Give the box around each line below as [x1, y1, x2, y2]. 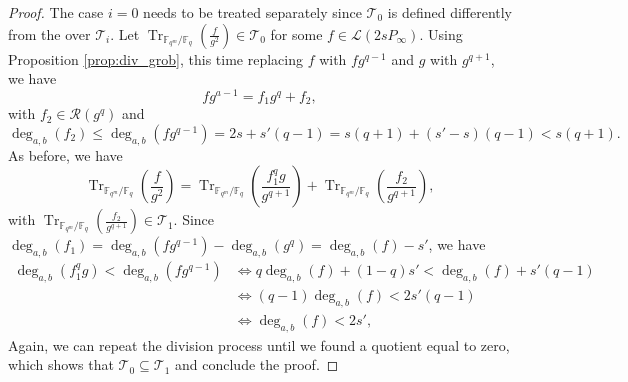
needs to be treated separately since [143, 2, 362, 22]
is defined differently [387, 2, 513, 22]
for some [270, 23, 323, 44]
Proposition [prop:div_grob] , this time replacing [8, 48, 303, 69]
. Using [419, 23, 463, 44]
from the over [8, 23, 91, 44]
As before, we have [8, 144, 123, 165]
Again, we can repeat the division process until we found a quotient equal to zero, [8, 334, 510, 355]
